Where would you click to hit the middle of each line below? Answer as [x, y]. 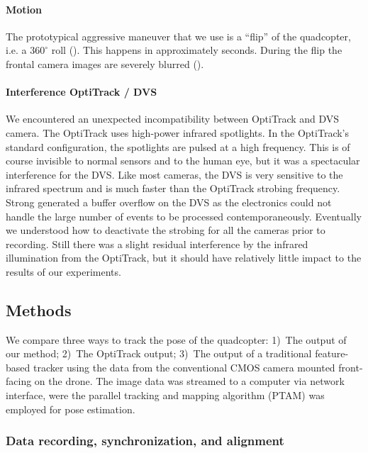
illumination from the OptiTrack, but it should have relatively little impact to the [184, 258]
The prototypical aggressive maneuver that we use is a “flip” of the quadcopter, [178, 36]
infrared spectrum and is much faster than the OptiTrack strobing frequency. [173, 188]
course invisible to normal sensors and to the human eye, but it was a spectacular [183, 161]
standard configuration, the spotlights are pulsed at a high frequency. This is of [178, 146]
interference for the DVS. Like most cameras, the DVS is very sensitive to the [174, 174]
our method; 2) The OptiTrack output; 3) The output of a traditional [159, 353]
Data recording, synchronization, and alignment [145, 441]
